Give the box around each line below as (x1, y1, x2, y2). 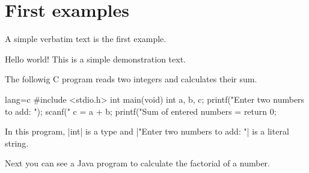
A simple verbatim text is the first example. (5, 32, 167, 45)
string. (5, 136, 29, 149)
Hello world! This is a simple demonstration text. (5, 52, 186, 65)
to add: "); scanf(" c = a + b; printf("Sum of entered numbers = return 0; (5, 105, 277, 117)
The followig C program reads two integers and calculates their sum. (5, 73, 257, 85)
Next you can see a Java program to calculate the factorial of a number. (5, 157, 270, 169)
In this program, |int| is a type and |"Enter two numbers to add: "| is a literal (5, 125, 289, 138)
